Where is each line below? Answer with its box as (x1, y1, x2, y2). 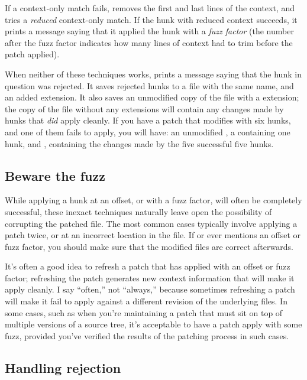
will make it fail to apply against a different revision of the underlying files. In (5, 295, 287, 307)
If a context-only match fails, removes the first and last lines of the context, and (5, 2, 295, 14)
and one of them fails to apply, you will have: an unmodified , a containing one (5, 125, 290, 138)
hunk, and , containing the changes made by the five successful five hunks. (5, 137, 274, 150)
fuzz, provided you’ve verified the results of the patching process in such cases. (5, 329, 289, 342)
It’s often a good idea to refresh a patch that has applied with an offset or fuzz (5, 260, 290, 272)
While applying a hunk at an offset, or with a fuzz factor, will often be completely (5, 194, 302, 206)
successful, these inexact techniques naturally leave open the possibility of (5, 205, 272, 217)
